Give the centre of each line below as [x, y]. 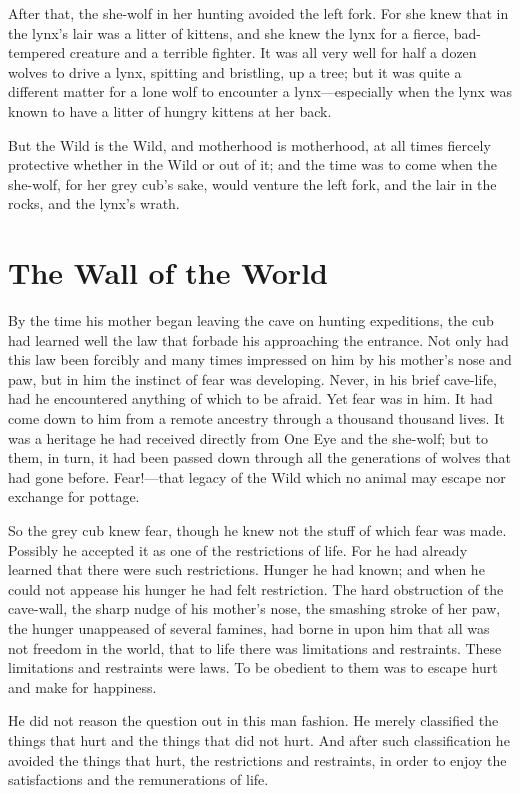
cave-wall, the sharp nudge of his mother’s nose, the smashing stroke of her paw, [254, 608]
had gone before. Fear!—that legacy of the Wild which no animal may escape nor [257, 476]
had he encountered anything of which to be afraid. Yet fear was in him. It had [250, 398]
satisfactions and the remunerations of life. [138, 779]
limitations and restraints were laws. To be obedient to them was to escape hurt [253, 667]
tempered [37, 52]
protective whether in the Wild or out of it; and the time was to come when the [252, 164]
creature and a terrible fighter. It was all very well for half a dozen [273, 52]
